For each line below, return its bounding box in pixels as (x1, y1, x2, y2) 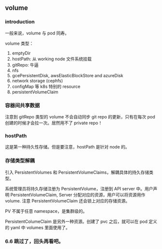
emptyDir (12, 50, 31, 56)
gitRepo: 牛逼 (12, 62, 39, 67)
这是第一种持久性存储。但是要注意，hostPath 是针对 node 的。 (5, 144, 130, 150)
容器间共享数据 (5, 102, 40, 109)
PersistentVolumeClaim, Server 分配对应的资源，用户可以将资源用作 (10, 192, 146, 198)
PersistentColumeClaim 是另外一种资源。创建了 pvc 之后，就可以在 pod (5, 218, 147, 224)
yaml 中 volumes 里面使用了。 (10, 224, 70, 230)
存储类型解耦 (5, 157, 35, 164)
